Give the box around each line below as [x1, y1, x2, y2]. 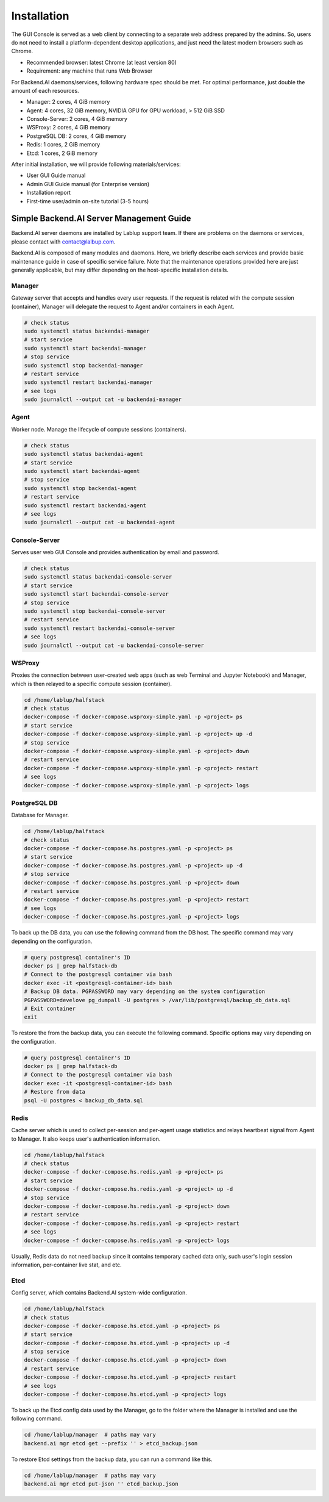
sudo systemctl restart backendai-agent [24, 502, 146, 509]
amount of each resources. [11, 87, 79, 94]
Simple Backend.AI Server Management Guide [11, 214, 191, 224]
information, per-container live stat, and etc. [11, 1261, 122, 1268]
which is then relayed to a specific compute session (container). [11, 680, 172, 687]
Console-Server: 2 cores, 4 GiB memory [26, 115, 128, 123]
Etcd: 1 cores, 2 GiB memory [26, 150, 97, 157]
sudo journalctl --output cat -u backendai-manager [24, 396, 182, 403]
